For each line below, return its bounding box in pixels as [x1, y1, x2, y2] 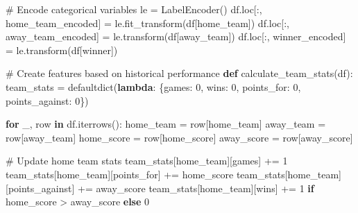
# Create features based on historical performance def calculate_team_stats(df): [6, 66, 353, 80]
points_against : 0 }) [6, 93, 89, 108]
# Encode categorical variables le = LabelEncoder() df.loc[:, [6, 2, 262, 16]
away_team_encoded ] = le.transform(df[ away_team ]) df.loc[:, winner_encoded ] [6, 29, 346, 44]
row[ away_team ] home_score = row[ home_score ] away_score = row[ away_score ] [6, 130, 353, 144]
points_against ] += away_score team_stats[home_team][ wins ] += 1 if [8, 180, 314, 195]
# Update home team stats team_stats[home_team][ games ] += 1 [6, 153, 288, 168]
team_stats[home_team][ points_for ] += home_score [6, 167, 234, 181]
